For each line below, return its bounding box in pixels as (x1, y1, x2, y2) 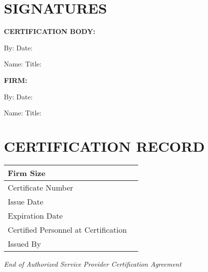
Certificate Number (8, 181, 73, 193)
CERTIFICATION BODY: (4, 26, 96, 36)
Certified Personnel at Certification (8, 224, 127, 235)
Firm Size (8, 167, 46, 178)
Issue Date (8, 195, 44, 207)
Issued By (8, 238, 41, 249)
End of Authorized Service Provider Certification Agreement (4, 258, 182, 269)
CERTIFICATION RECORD (4, 136, 205, 156)
